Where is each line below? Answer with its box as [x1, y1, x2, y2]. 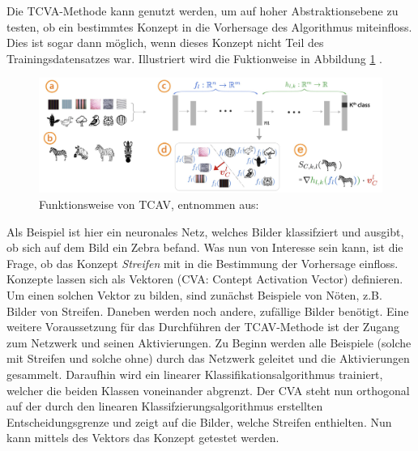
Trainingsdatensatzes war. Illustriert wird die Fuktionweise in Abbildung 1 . [6, 49, 383, 66]
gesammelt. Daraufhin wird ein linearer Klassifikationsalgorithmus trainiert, [6, 365, 383, 382]
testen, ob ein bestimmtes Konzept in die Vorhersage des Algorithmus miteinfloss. [6, 18, 412, 35]
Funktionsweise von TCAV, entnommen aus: [39, 195, 259, 212]
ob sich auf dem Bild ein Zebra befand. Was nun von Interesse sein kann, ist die [6, 239, 403, 256]
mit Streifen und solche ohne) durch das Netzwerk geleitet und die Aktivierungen [6, 350, 410, 367]
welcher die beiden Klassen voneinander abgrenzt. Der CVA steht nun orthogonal [6, 381, 410, 398]
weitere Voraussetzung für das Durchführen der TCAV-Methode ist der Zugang [6, 318, 399, 335]
